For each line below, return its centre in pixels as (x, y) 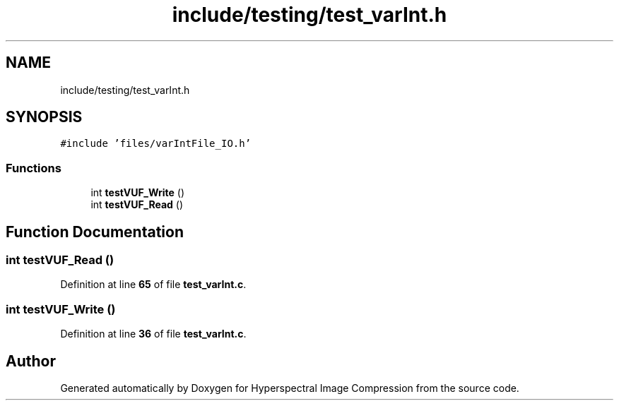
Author (31, 361)
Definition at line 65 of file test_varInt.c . (153, 285)
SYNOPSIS (44, 117)
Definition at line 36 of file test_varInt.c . (153, 334)
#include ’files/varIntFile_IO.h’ (156, 144)
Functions (34, 168)
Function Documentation (95, 232)
